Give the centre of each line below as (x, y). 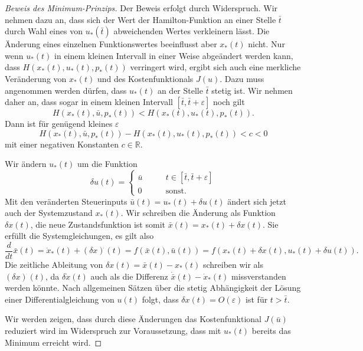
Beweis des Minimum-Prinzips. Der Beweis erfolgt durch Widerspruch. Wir (141, 8)
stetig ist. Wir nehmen (252, 90)
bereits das (271, 330)
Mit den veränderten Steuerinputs (66, 201)
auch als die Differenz (129, 276)
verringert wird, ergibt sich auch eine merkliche (215, 67)
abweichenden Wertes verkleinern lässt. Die (192, 31)
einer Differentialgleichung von (60, 299)
